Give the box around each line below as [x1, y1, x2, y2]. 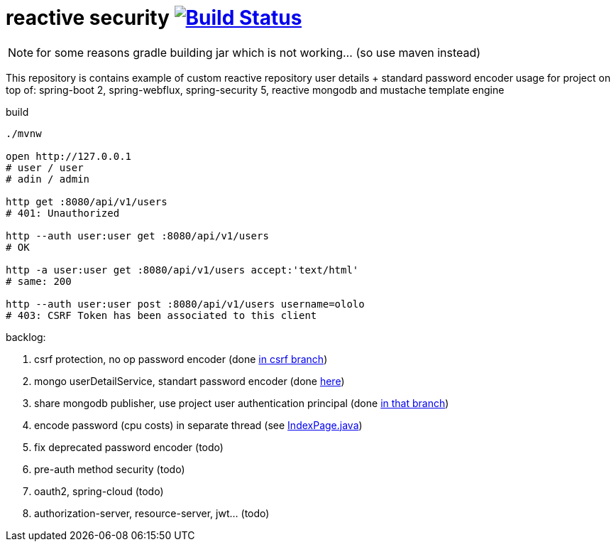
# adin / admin [6, 173, 90, 185]
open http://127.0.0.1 [6, 150, 132, 162]
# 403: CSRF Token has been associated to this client [6, 309, 317, 321]
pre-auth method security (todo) [34, 462, 185, 475]
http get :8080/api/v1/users [6, 195, 167, 207]
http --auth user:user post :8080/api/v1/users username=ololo [6, 298, 365, 310]
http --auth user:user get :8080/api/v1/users [6, 229, 269, 242]
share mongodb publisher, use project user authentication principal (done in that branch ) [34, 396, 449, 409]
